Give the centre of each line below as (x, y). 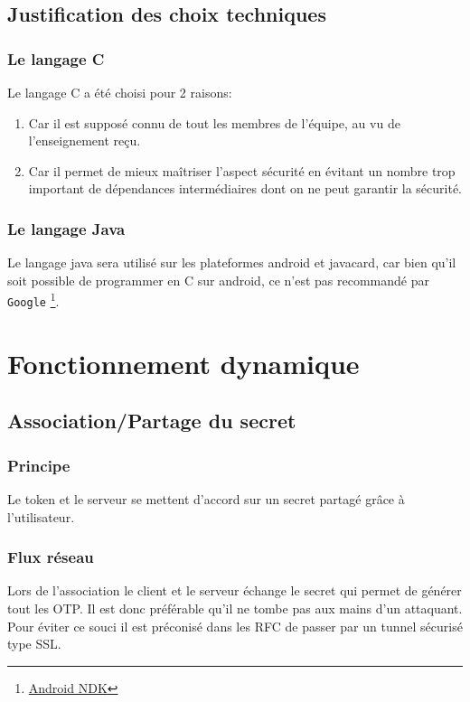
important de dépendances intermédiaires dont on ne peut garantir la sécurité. (245, 188)
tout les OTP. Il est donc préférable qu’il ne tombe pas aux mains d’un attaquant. (235, 608)
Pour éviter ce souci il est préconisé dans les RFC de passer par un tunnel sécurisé (235, 626)
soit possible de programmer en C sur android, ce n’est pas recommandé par (218, 280)
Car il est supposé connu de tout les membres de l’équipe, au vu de (214, 122)
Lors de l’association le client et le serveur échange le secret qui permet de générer (235, 590)
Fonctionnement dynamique (183, 363)
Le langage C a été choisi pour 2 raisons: (120, 92)
